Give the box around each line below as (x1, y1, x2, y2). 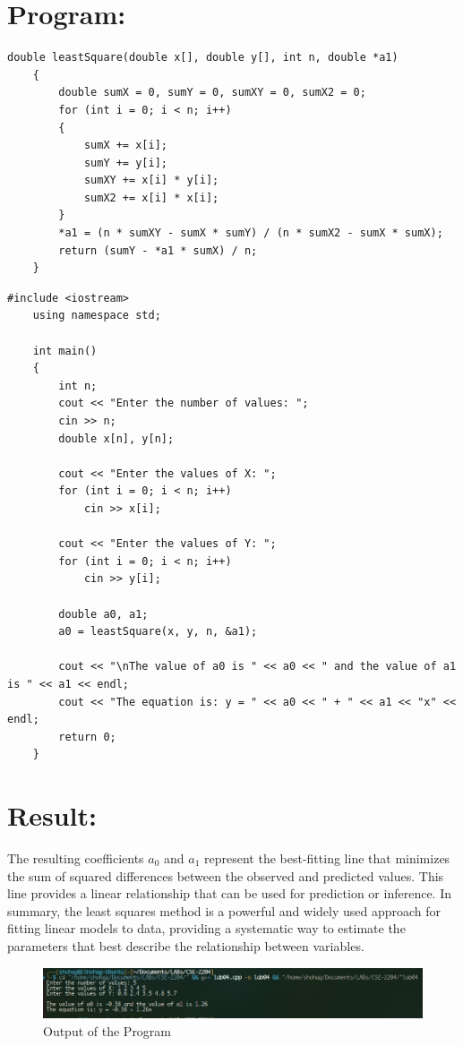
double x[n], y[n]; (58, 432, 175, 445)
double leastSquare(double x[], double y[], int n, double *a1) (7, 51, 399, 64)
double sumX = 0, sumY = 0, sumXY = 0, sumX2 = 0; (58, 86, 366, 99)
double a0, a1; (58, 607, 149, 621)
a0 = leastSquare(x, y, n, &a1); (58, 625, 258, 639)
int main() (32, 344, 98, 357)
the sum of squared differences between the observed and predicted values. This (7, 866, 444, 885)
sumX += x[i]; (83, 139, 167, 152)
